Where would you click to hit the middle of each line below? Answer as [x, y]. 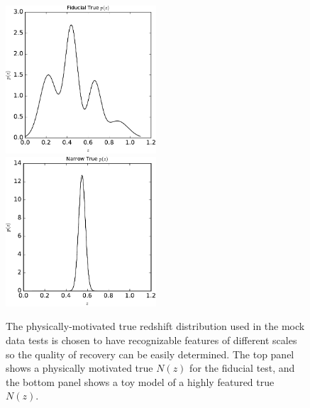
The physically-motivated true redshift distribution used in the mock [155, 326]
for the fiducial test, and [242, 368]
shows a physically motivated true [79, 368]
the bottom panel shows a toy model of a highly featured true [140, 381]
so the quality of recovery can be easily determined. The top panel [150, 354]
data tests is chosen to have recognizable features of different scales [151, 340]
